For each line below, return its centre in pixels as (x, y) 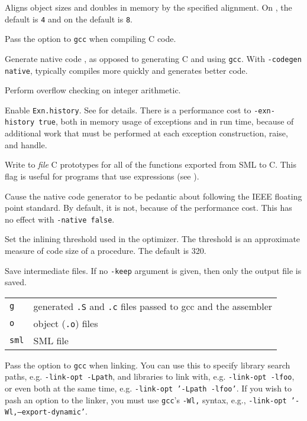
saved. (16, 282)
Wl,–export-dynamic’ (45, 412)
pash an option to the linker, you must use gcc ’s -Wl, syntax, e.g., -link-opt (146, 399)
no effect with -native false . (60, 219)
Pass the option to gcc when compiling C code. (91, 39)
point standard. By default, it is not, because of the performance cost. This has (148, 208)
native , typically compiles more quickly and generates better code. (126, 70)
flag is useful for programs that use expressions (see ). (102, 176)
